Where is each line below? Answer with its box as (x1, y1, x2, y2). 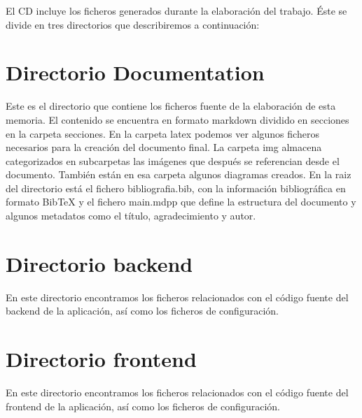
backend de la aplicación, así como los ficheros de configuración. (6, 303, 279, 318)
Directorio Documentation (6, 58, 265, 87)
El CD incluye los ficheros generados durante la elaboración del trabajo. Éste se (6, 3, 347, 17)
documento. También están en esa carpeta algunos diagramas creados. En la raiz (6, 167, 351, 182)
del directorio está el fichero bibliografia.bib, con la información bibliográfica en (6, 180, 346, 195)
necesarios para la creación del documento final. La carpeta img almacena (6, 140, 322, 154)
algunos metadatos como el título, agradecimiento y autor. (6, 208, 256, 223)
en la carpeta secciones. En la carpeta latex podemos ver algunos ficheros (6, 126, 319, 140)
